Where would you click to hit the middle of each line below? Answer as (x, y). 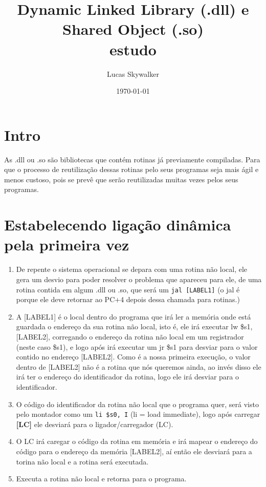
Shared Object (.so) (133, 29)
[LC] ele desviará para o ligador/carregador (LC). (95, 424)
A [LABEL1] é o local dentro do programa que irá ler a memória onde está (134, 316)
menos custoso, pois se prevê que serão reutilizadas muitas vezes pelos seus (121, 179)
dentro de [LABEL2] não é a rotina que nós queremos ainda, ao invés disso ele (139, 366)
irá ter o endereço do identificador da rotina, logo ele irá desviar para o (127, 377)
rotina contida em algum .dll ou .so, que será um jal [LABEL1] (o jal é (128, 289)
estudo (133, 49)
